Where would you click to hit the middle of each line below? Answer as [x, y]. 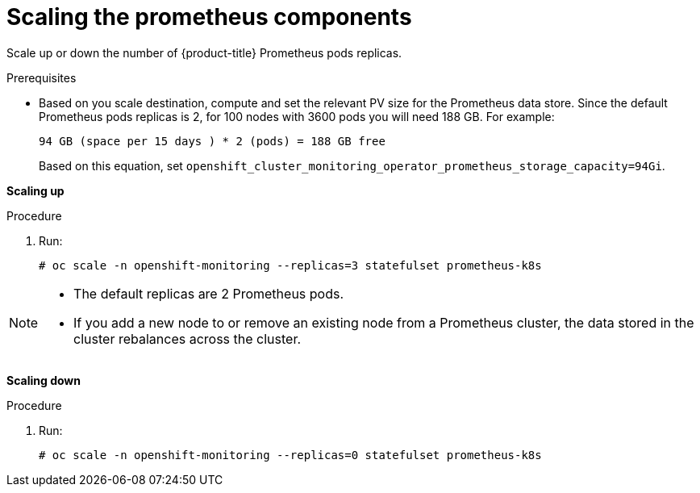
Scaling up [35, 190]
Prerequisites [42, 77]
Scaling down [44, 380]
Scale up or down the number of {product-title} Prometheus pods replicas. [204, 52]
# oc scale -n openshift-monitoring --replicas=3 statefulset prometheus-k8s [290, 265]
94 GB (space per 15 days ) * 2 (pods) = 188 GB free [212, 141]
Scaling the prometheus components [209, 17]
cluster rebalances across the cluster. [187, 338]
